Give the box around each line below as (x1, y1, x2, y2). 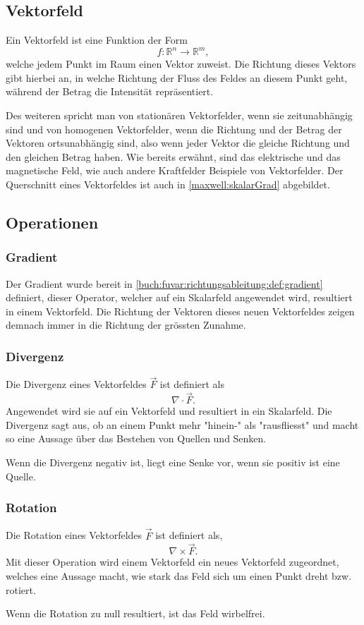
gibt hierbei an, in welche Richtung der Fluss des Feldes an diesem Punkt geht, (6, 70, 348, 85)
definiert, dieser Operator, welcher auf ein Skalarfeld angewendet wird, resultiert (6, 290, 353, 305)
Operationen (6, 212, 99, 233)
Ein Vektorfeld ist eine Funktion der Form (6, 32, 188, 47)
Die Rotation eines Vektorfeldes (6, 528, 142, 542)
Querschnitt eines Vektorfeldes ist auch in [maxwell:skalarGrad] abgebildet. (6, 177, 330, 192)
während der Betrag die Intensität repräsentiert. (6, 84, 214, 99)
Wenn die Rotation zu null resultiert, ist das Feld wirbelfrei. (6, 606, 265, 621)
